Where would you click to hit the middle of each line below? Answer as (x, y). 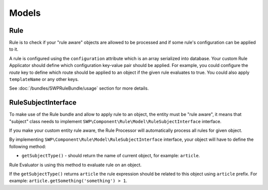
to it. (14, 49)
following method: (28, 146)
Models (25, 13)
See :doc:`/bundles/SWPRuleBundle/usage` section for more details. (79, 88)
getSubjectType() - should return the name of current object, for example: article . (111, 156)
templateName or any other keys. (44, 79)
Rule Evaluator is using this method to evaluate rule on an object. (75, 165)
